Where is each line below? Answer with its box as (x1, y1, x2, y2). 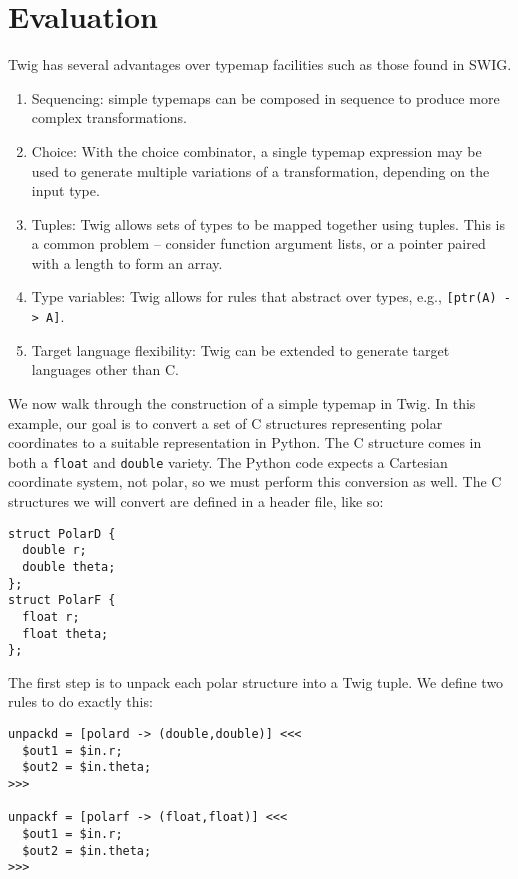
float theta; (22, 626, 109, 641)
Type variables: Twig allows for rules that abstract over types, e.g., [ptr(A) (31, 286, 497, 307)
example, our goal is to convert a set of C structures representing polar (8, 412, 443, 433)
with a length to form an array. (31, 252, 223, 273)
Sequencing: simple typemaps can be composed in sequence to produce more (31, 87, 500, 108)
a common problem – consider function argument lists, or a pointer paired (31, 233, 486, 254)
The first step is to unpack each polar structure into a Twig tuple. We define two (8, 671, 504, 692)
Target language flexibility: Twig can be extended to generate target (31, 339, 450, 360)
